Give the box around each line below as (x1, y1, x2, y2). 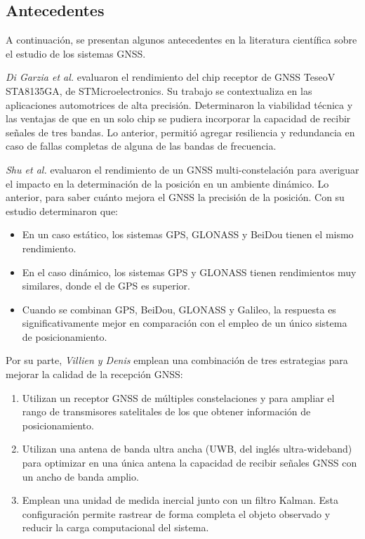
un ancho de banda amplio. (22, 469, 139, 483)
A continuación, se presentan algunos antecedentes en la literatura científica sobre (6, 32, 357, 47)
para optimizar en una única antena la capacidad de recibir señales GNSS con (22, 455, 357, 470)
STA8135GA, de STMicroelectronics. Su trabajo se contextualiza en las (6, 83, 312, 98)
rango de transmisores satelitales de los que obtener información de (22, 404, 311, 419)
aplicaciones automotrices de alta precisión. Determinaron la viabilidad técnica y (6, 97, 353, 112)
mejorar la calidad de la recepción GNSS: (6, 367, 183, 382)
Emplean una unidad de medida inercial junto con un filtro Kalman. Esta (22, 493, 338, 507)
